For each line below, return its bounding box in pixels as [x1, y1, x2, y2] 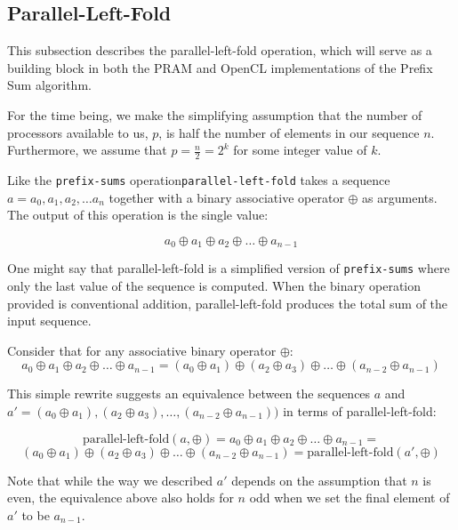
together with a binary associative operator [108, 188, 344, 206]
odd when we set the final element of [249, 488, 450, 507]
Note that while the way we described [7, 470, 213, 489]
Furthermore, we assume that [7, 141, 167, 159]
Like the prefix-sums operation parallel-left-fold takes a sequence [7, 171, 390, 189]
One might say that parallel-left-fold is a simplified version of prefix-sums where [7, 259, 450, 277]
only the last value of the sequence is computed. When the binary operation [7, 276, 422, 294]
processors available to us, [7, 123, 149, 141]
